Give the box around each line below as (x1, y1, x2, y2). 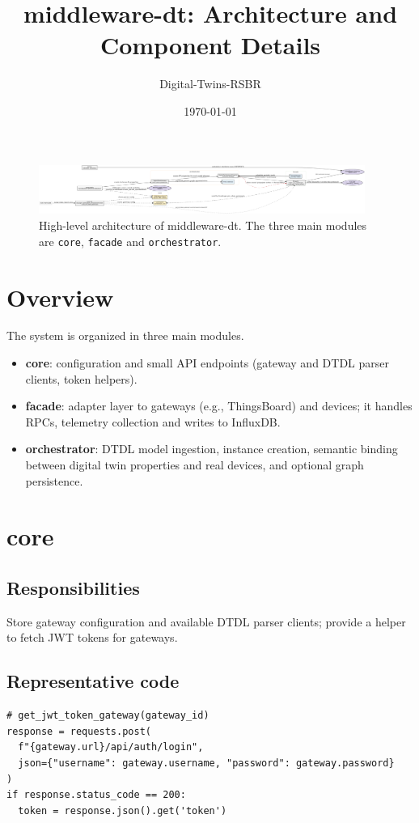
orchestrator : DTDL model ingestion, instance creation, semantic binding (25, 440, 398, 457)
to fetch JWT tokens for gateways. (6, 629, 178, 646)
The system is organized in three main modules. (6, 327, 244, 344)
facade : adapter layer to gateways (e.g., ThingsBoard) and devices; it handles (25, 397, 413, 414)
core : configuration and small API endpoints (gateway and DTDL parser (25, 354, 389, 371)
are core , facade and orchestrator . (39, 232, 222, 249)
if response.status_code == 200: (6, 789, 186, 801)
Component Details (99, 28, 321, 62)
